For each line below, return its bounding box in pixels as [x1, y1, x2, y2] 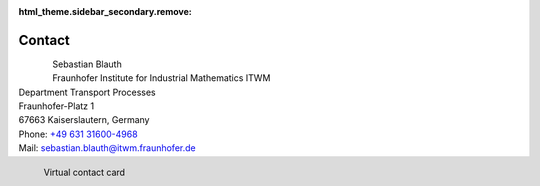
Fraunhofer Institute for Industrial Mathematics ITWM [52, 72, 271, 84]
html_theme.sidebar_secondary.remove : [18, 6, 192, 17]
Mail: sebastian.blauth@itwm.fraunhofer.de [18, 142, 196, 154]
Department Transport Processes [18, 86, 156, 98]
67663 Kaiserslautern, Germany [18, 114, 150, 126]
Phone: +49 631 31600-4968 [18, 128, 139, 140]
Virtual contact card [43, 166, 125, 179]
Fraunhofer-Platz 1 [18, 100, 95, 112]
